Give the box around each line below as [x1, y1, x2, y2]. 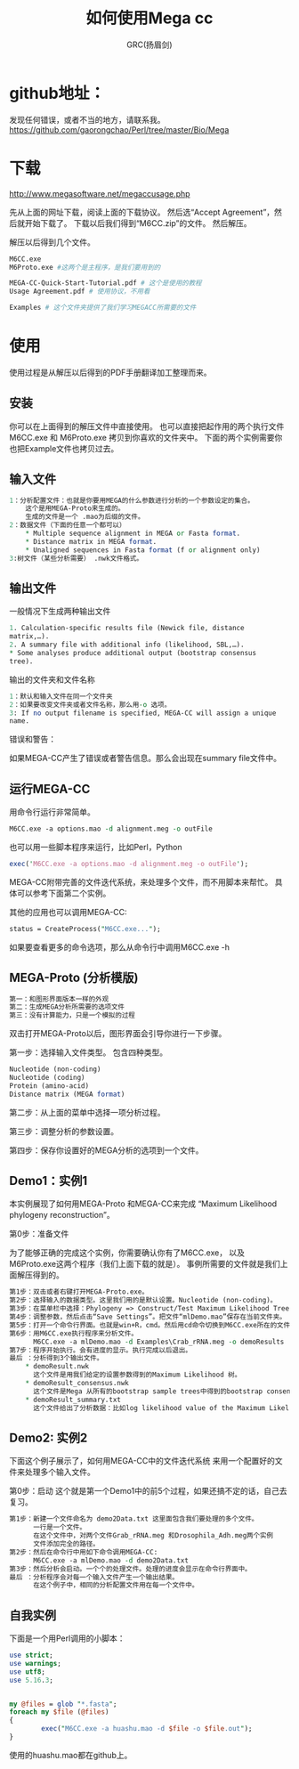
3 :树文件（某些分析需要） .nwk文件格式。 [9, 554, 144, 563]
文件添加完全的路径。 [32, 1539, 100, 1548]
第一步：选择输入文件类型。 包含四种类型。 [9, 1047, 167, 1058]
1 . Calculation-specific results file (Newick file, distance [9, 624, 245, 633]
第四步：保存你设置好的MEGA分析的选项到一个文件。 [9, 1145, 204, 1156]
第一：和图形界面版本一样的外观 [9, 994, 109, 1003]
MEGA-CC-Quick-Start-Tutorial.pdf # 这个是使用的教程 [9, 279, 202, 288]
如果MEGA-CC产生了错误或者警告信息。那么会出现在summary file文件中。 [9, 753, 282, 764]
